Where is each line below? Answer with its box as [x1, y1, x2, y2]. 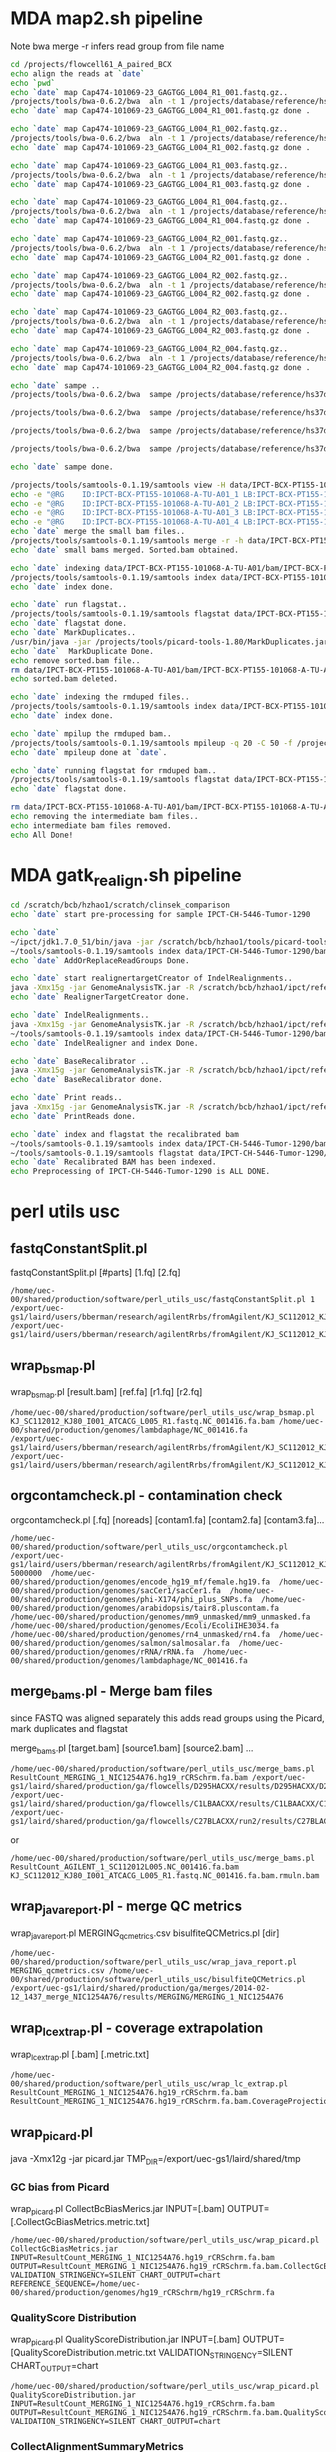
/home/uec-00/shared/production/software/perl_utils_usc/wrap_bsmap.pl [10, 1408, 315, 1418]
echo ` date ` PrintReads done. [10, 1111, 137, 1121]
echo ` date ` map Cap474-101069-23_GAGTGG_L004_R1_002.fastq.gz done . [10, 142, 311, 152]
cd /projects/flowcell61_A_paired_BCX [10, 59, 172, 69]
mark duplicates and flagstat [10, 1722, 128, 1734]
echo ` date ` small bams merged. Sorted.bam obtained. [10, 545, 240, 555]
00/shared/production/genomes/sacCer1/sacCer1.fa [10, 1585, 222, 1596]
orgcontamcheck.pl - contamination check [10, 1487, 283, 1504]
